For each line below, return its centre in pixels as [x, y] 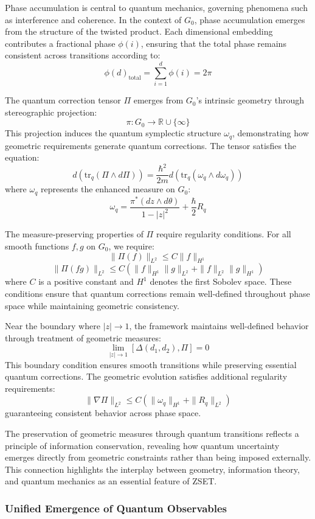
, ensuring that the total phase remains [213, 43]
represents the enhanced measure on [108, 189]
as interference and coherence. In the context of [93, 19]
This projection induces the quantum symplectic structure [113, 133]
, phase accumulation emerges [250, 19]
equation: [22, 157]
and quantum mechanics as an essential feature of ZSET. [111, 481]
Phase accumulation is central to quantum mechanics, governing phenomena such [156, 7]
